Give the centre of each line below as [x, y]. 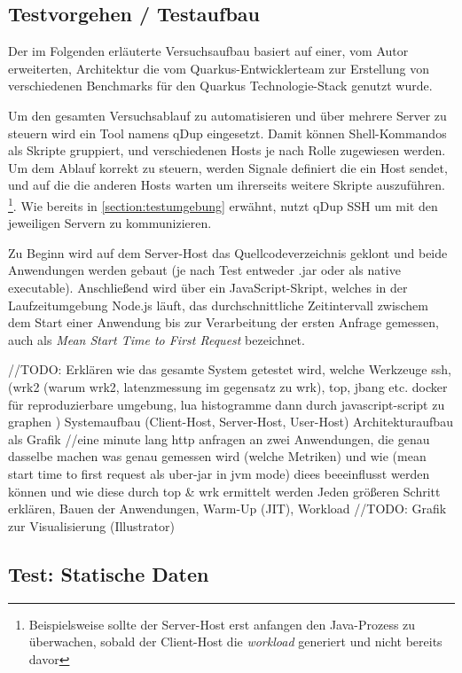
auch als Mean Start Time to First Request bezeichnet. [157, 339]
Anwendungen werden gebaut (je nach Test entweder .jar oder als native [204, 270]
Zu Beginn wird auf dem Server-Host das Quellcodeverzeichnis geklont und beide [228, 252]
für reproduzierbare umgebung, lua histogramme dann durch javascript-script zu [227, 404]
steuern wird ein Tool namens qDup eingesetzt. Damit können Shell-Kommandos [227, 133]
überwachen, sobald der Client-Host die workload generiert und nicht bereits [235, 642]
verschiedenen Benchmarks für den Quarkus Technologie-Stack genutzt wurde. [220, 86]
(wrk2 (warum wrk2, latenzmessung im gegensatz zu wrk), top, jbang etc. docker [228, 386]
